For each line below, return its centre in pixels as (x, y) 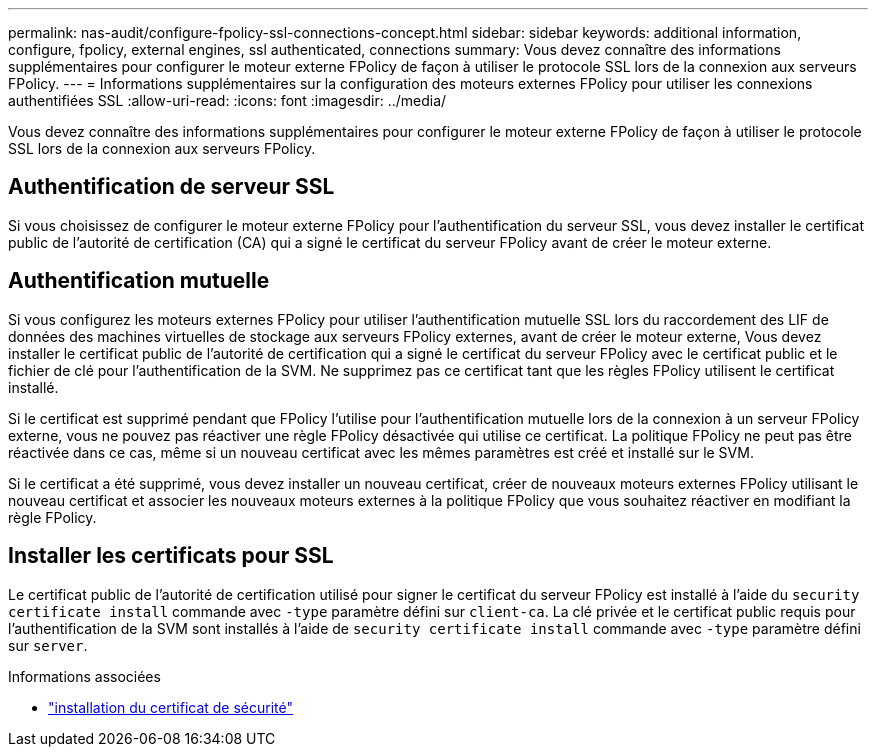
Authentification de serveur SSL (171, 187)
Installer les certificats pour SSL (171, 556)
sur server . (48, 645)
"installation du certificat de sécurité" (171, 707)
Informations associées (84, 676)
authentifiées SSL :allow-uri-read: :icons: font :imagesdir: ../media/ (227, 100)
